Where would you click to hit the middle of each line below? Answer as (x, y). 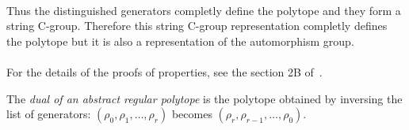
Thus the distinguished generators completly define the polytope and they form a (204, 10)
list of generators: (49, 114)
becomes (192, 114)
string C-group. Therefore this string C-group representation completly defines (197, 26)
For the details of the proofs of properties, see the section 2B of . (164, 71)
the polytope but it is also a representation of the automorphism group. (180, 41)
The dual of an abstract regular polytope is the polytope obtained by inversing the (204, 98)
